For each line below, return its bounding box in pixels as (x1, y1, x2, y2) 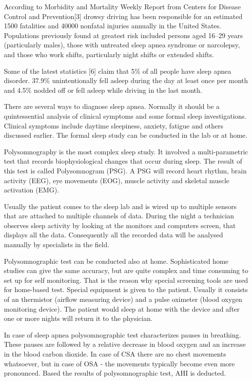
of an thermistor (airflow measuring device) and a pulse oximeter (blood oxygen (4, 294, 242, 304)
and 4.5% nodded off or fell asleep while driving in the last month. (4, 85, 202, 95)
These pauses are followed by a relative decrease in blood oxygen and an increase (4, 339, 246, 349)
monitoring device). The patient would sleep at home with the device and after (4, 303, 240, 314)
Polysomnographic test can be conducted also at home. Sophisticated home (4, 255, 229, 266)
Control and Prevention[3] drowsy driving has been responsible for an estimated (4, 11, 243, 21)
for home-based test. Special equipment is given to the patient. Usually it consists (4, 284, 248, 295)
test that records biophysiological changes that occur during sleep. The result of (4, 156, 242, 166)
